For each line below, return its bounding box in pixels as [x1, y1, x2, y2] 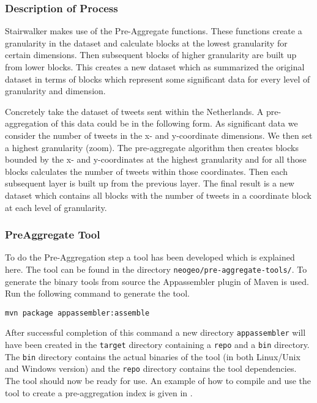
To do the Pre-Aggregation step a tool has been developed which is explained [5, 251, 295, 264]
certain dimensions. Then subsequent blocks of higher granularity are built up [5, 48, 297, 61]
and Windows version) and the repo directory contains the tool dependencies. [5, 362, 297, 375]
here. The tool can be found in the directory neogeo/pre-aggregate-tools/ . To [5, 262, 307, 275]
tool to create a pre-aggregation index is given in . [5, 386, 193, 399]
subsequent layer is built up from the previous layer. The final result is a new [5, 177, 294, 190]
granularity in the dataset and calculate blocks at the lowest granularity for [5, 36, 288, 49]
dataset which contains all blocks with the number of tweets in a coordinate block [5, 188, 311, 201]
